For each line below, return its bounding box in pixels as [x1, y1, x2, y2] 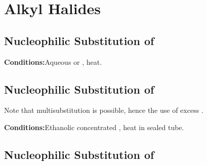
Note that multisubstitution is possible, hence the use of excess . [4, 105, 203, 115]
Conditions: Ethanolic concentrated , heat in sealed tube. [4, 121, 184, 132]
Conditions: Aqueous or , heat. [4, 56, 102, 67]
